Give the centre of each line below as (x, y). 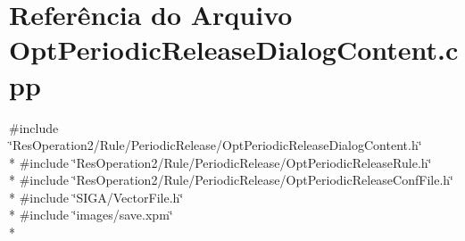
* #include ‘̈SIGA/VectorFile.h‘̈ (96, 197)
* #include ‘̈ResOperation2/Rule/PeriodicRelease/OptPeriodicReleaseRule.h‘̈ (220, 162)
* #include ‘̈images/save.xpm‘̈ (91, 215)
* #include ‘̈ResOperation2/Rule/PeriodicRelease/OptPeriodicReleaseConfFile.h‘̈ (231, 180)
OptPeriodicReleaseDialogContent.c (234, 50)
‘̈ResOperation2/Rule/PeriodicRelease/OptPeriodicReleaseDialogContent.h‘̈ (216, 145)
